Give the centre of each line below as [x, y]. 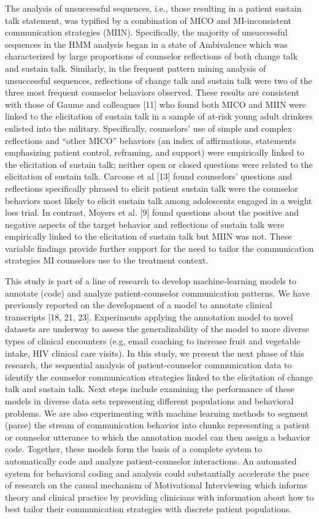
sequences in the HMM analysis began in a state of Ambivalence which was [146, 44]
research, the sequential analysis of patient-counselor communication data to [148, 365]
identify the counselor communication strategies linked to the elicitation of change [159, 377]
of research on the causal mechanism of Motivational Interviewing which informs [156, 485]
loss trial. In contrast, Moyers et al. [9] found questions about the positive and [152, 212]
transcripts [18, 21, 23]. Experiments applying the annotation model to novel [149, 316]
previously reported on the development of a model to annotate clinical [139, 305]
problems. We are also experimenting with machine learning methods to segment [157, 413]
